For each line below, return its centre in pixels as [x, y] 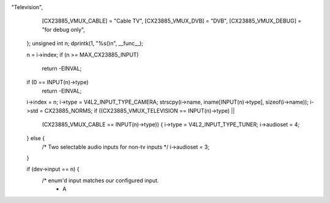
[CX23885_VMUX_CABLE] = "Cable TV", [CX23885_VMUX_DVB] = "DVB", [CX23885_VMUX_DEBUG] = [172, 21]
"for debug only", [64, 29]
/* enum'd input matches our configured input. [100, 180]
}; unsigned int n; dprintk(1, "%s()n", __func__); [85, 43]
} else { [36, 138]
